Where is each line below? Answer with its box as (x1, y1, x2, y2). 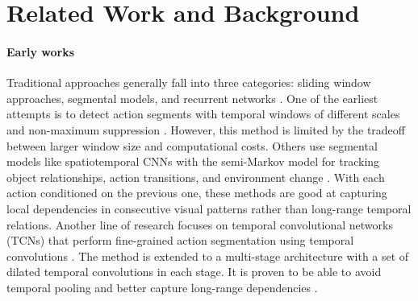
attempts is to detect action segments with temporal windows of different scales (6, 105, 400, 122)
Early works (6, 43, 75, 60)
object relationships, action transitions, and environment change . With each (6, 168, 385, 185)
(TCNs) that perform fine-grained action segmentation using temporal (6, 232, 354, 249)
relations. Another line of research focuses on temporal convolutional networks (6, 216, 393, 233)
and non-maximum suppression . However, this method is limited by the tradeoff (6, 121, 405, 138)
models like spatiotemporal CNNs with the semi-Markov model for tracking (6, 153, 380, 170)
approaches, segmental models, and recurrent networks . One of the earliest (6, 89, 378, 106)
